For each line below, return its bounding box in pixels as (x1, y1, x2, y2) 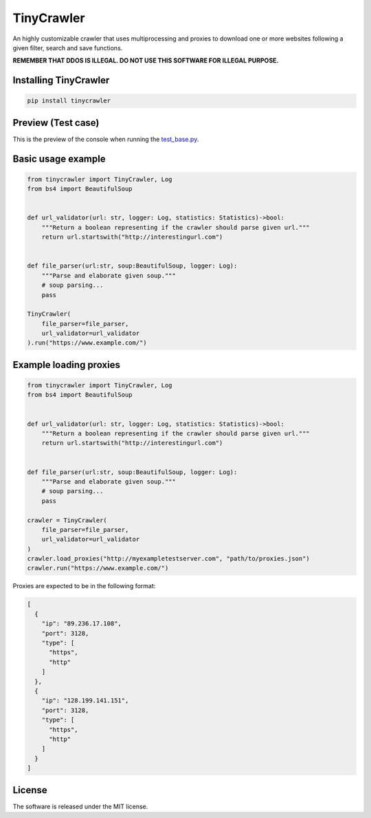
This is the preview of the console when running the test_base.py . (12, 135, 199, 143)
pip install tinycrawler (27, 97, 111, 105)
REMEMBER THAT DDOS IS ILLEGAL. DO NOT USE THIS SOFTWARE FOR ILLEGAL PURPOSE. (12, 56, 279, 65)
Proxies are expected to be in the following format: (12, 582, 156, 590)
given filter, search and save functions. (12, 43, 123, 52)
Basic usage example (12, 153, 106, 164)
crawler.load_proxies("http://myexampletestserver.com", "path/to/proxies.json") (27, 555, 311, 563)
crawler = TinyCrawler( (27, 516, 108, 524)
